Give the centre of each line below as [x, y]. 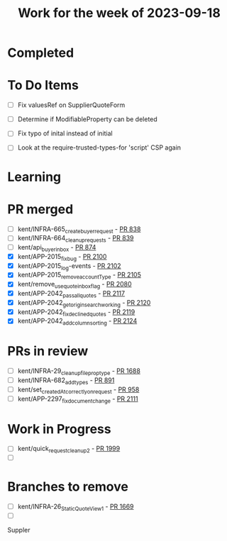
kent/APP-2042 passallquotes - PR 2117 [71, 294]
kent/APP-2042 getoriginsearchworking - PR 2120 [84, 303]
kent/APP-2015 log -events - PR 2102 [70, 266]
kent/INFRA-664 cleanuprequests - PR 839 [76, 239]
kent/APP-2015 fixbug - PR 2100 [62, 257]
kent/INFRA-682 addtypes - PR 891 [66, 381]
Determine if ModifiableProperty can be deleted [87, 119]
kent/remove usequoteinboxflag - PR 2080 [75, 285]
